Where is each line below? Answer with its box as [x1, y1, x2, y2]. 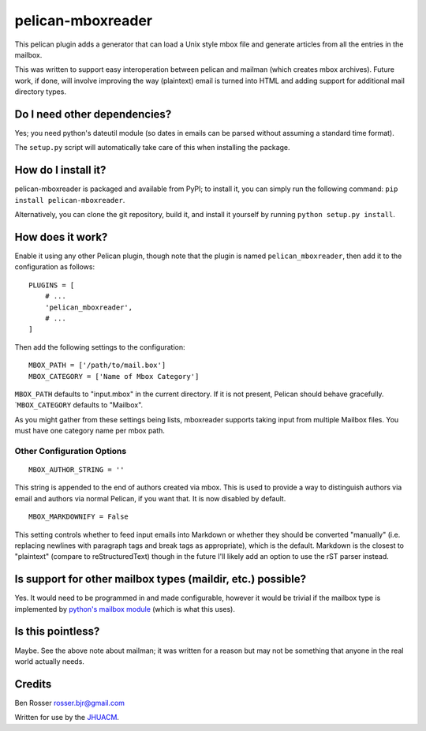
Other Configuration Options [14, 445, 127, 456]
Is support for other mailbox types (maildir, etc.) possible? [14, 572, 307, 586]
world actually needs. [14, 656, 84, 666]
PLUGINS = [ [28, 280, 75, 290]
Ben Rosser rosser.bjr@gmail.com [14, 698, 125, 707]
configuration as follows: [14, 262, 95, 272]
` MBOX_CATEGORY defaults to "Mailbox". [14, 400, 144, 410]
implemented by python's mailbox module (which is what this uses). [14, 604, 236, 613]
